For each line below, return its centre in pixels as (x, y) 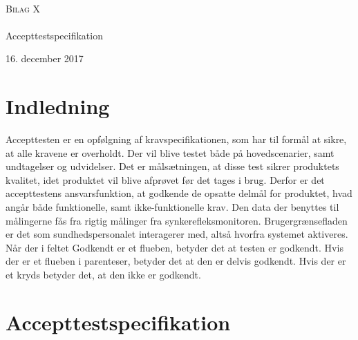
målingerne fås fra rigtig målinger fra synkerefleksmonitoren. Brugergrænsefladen (177, 220)
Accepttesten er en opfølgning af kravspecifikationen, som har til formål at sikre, (176, 139)
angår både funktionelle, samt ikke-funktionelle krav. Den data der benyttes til (172, 207)
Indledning (58, 106)
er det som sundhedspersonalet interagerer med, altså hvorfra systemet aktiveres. (177, 234)
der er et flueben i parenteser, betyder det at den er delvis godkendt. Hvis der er (176, 261)
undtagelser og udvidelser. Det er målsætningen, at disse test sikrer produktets (172, 166)
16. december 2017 (45, 58)
